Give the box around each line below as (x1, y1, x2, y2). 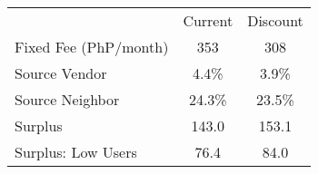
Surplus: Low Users (15, 141, 137, 162)
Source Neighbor (15, 89, 120, 110)
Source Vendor (15, 63, 107, 83)
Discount (247, 10, 303, 31)
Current (183, 10, 234, 31)
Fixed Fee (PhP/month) (15, 36, 169, 57)
